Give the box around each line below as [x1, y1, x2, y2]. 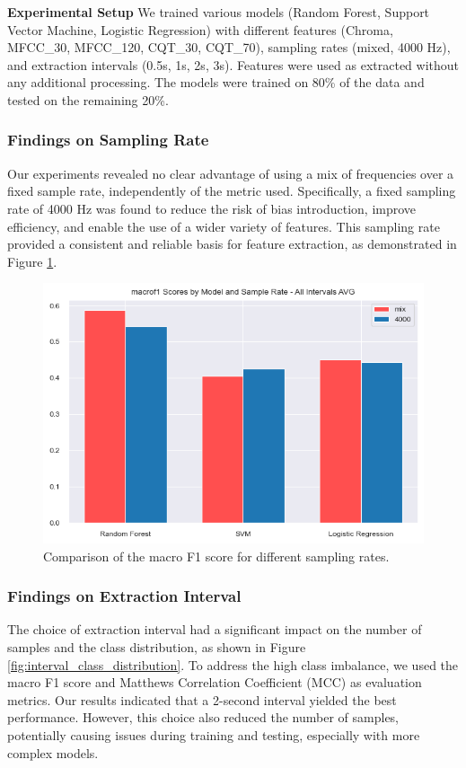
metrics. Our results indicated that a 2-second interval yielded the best [7, 690, 397, 709]
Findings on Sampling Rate [7, 128, 209, 151]
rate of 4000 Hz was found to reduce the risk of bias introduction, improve [7, 199, 417, 217]
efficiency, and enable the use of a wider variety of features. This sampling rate [7, 216, 440, 235]
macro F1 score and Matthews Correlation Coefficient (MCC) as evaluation [7, 673, 422, 692]
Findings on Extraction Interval [7, 585, 242, 607]
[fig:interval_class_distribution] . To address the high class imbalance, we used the [7, 655, 459, 674]
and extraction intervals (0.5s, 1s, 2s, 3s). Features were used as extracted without [7, 55, 460, 74]
